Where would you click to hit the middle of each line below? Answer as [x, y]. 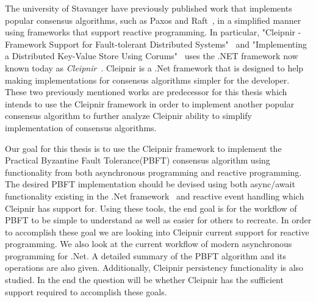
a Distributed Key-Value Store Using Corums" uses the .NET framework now [152, 56]
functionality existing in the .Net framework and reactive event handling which [155, 196]
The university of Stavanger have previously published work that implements [149, 8]
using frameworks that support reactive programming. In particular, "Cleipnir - [153, 32]
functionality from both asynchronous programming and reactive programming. [153, 172]
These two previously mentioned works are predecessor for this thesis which [146, 92]
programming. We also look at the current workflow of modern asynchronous [149, 244]
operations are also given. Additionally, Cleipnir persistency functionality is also [154, 268]
